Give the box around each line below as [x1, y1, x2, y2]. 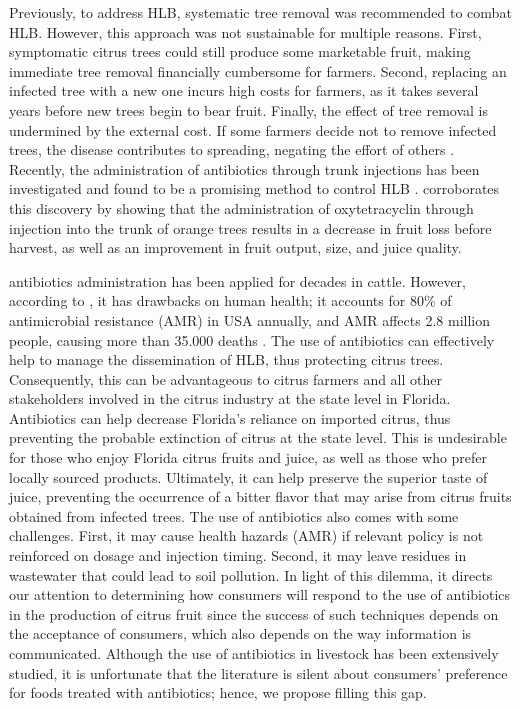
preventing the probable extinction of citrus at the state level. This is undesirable [9, 427, 507, 448]
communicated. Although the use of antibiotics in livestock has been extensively [9, 643, 499, 663]
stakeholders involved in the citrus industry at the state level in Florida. [9, 388, 451, 409]
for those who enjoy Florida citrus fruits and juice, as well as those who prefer [9, 447, 488, 468]
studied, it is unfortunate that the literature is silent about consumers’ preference [9, 662, 508, 683]
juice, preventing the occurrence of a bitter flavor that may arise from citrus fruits [9, 486, 512, 507]
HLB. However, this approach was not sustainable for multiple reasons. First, [9, 21, 482, 42]
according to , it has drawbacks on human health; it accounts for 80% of [9, 290, 452, 311]
